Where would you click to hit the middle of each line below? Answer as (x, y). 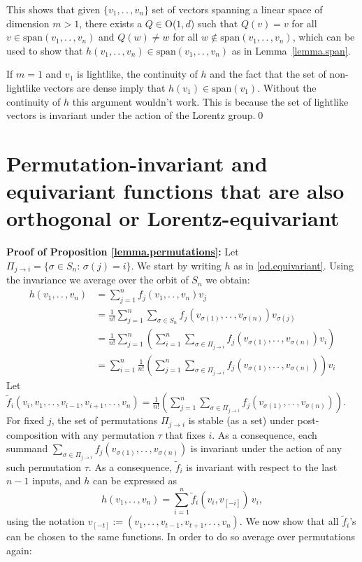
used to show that (45, 50)
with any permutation (108, 434)
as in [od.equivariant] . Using (294, 265)
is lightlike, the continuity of (137, 74)
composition (32, 434)
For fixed (26, 420)
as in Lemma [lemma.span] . (291, 50)
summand (27, 448)
